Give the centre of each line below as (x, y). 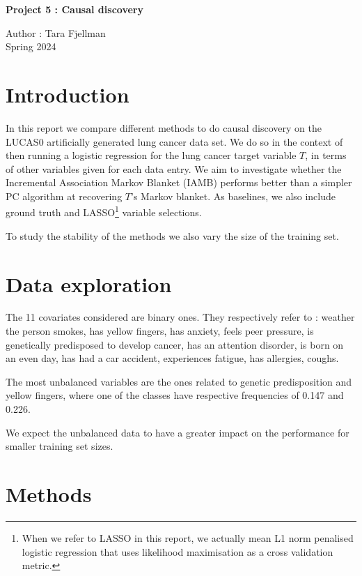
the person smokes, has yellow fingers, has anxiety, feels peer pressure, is (160, 331)
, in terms (326, 155)
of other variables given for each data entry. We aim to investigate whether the (174, 168)
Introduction (68, 94)
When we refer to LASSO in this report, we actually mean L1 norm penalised (188, 537)
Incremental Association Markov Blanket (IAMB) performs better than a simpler (179, 182)
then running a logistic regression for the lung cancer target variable (151, 155)
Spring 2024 (31, 46)
